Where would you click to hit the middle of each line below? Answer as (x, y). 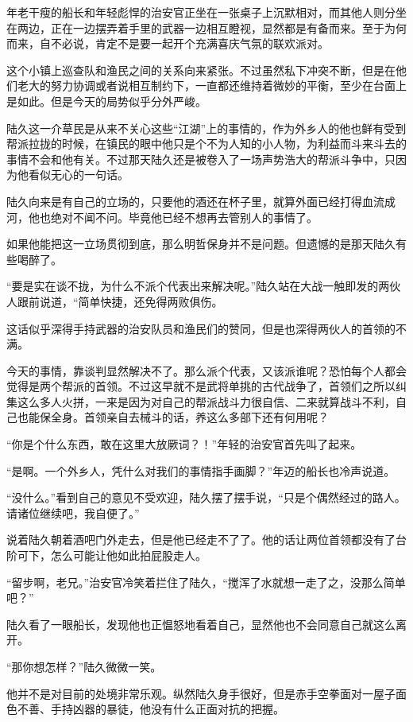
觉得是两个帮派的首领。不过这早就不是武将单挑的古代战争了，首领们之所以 (201, 386)
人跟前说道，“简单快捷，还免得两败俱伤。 (115, 301)
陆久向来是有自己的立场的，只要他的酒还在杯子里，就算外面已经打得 (184, 201)
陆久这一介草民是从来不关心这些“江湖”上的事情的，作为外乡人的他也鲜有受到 (206, 128)
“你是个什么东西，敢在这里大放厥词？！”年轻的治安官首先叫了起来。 (184, 444)
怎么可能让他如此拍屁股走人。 (128, 555)
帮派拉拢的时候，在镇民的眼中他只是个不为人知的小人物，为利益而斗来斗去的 (206, 144)
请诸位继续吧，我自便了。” (73, 512)
